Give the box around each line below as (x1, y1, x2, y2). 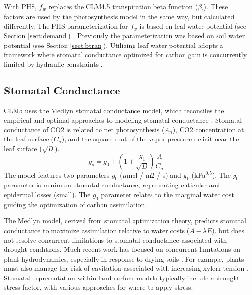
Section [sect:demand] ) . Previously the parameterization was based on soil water (4, 30, 245, 40)
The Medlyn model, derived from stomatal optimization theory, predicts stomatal (4, 216, 246, 226)
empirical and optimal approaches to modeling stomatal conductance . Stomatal (4, 115, 242, 125)
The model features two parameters (4, 170, 110, 180)
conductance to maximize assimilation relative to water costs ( (4, 225, 190, 235)
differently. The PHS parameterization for (4, 21, 128, 31)
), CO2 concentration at (172, 124, 244, 134)
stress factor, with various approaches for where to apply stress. (4, 282, 193, 292)
